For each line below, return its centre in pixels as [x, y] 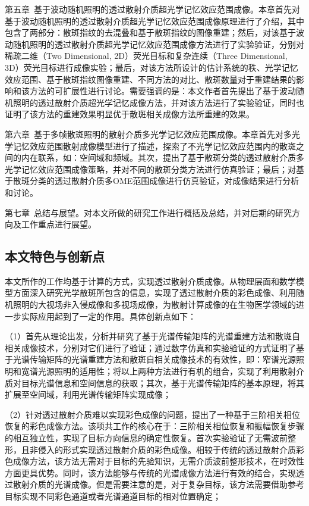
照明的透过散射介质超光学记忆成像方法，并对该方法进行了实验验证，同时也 [158, 102]
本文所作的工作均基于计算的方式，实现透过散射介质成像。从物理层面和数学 [150, 281]
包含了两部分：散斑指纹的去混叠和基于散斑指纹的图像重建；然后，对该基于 [150, 32]
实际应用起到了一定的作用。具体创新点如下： [108, 316]
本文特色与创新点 [55, 256]
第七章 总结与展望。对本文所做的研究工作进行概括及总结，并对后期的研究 [148, 212]
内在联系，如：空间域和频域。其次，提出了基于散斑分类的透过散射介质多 [163, 157]
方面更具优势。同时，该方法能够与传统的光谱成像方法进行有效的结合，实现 [150, 472]
